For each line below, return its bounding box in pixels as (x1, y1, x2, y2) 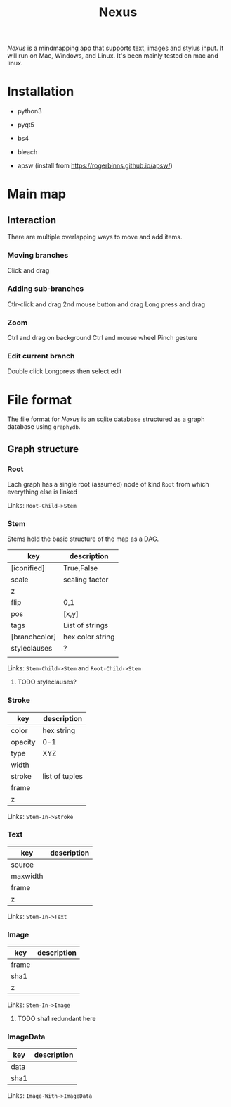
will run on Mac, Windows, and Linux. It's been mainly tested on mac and (7, 51, 219, 60)
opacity (11, 737, 37, 746)
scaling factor (62, 575, 109, 584)
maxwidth (11, 871, 44, 881)
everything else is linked (7, 487, 78, 496)
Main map (7, 186, 67, 202)
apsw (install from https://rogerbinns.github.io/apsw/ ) (17, 161, 173, 170)
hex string (42, 725, 76, 735)
